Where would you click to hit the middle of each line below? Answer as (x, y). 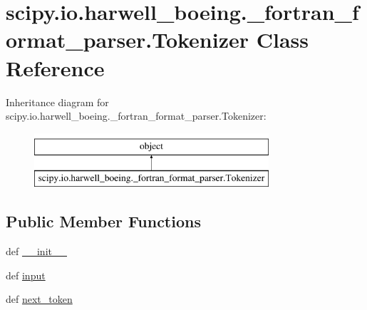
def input (26, 275)
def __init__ (36, 251)
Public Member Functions (103, 221)
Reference (55, 67)
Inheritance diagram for (57, 102)
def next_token (39, 299)
